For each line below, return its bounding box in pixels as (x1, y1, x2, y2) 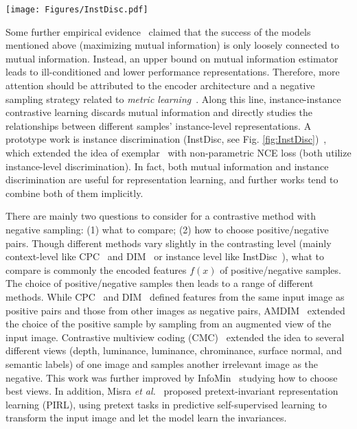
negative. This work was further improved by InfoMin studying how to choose (5, 370, 338, 384)
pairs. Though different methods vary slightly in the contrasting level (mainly (5, 235, 332, 250)
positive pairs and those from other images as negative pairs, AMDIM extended (5, 303, 345, 317)
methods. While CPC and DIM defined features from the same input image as (5, 289, 345, 303)
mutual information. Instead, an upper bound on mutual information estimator (5, 51, 338, 65)
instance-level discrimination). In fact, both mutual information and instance (5, 159, 329, 173)
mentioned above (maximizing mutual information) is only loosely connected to (5, 38, 339, 52)
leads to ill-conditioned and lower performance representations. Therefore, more (5, 65, 340, 79)
